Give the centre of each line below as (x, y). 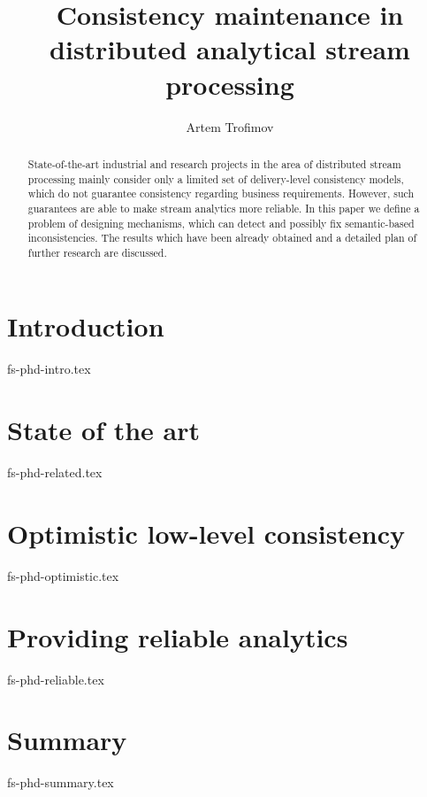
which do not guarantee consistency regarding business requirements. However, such (221, 193)
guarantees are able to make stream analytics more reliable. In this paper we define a (224, 208)
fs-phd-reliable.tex (56, 679)
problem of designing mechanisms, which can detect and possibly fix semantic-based (221, 223)
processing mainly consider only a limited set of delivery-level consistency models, (216, 178)
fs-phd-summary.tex (61, 782)
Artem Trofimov (230, 126)
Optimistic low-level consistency (206, 533)
